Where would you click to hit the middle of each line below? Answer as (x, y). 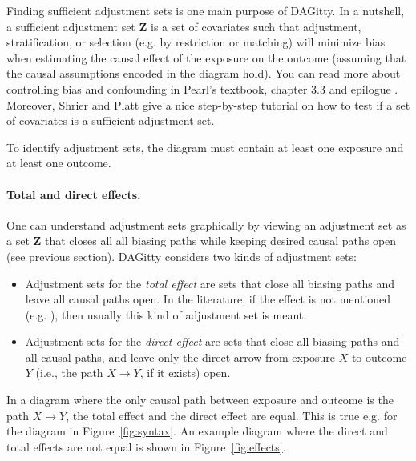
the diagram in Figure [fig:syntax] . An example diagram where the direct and (197, 431)
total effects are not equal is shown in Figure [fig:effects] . (146, 446)
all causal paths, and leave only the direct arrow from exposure (180, 357)
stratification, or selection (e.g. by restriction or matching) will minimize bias (196, 42)
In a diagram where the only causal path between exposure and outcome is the (200, 400)
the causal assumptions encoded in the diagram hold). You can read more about (204, 73)
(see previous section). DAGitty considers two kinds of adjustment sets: (182, 256)
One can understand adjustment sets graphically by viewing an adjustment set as (206, 224)
